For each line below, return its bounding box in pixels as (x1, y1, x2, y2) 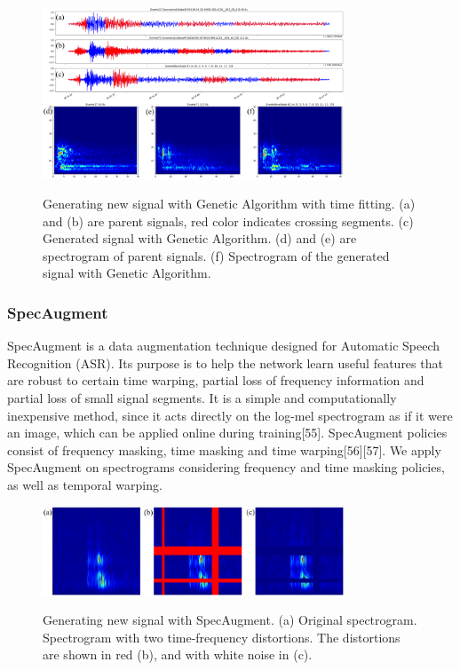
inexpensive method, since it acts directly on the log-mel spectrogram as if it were (7, 406, 453, 424)
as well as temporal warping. (7, 475, 163, 493)
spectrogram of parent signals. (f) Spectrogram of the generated (43, 246, 390, 264)
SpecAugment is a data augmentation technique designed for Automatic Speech (7, 336, 440, 355)
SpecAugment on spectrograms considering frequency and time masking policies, (7, 458, 445, 477)
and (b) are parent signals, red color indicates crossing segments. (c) (43, 211, 414, 230)
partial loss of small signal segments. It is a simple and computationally (7, 389, 397, 406)
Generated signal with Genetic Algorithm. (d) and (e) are (43, 229, 357, 248)
